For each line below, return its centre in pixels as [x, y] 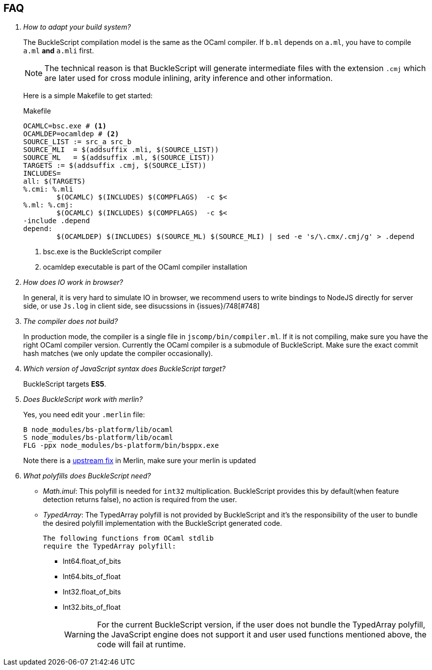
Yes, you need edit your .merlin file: [84, 415]
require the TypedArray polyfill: [110, 546]
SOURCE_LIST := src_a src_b [78, 142]
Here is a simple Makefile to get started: [88, 96]
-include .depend [57, 221]
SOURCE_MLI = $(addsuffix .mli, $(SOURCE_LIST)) [121, 150]
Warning [80, 635]
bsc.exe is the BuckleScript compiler [102, 252]
